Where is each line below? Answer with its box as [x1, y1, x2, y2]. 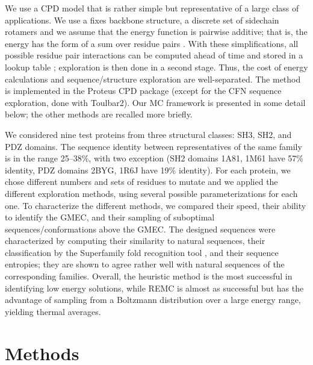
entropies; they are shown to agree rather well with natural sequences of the [5, 258, 285, 270]
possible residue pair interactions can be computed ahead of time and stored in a [5, 49, 303, 61]
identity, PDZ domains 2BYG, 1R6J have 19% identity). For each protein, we [5, 163, 291, 176]
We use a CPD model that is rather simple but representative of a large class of [5, 2, 299, 14]
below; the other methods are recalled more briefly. [5, 108, 193, 120]
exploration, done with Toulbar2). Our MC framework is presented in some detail [5, 96, 306, 108]
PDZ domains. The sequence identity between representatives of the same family [5, 140, 302, 152]
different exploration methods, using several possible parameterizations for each [5, 187, 298, 199]
